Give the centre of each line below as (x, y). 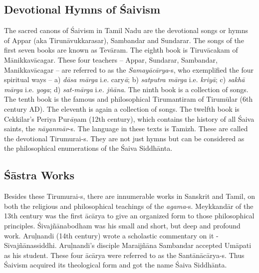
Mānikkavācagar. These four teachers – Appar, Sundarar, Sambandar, (111, 59)
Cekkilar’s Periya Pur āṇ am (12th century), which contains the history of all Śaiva (129, 118)
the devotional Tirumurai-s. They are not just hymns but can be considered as (124, 138)
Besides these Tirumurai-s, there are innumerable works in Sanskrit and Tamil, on (129, 196)
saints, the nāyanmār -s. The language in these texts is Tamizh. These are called (126, 128)
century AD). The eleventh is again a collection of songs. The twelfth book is (122, 108)
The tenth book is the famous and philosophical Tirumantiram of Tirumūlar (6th (129, 99)
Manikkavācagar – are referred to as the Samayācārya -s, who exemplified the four (129, 69)
